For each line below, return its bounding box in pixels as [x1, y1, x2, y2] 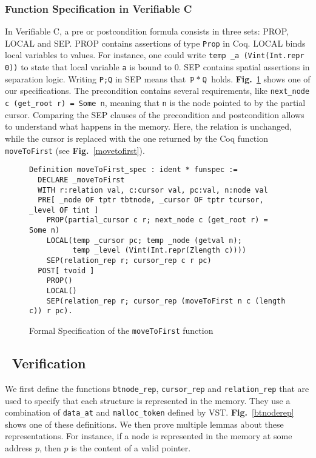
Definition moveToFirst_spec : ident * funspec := [29, 165, 238, 174]
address [5, 441, 33, 454]
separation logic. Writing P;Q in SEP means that [5, 72, 186, 85]
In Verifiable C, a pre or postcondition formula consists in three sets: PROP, [5, 25, 289, 38]
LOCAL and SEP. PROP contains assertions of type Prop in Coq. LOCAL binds [5, 36, 306, 49]
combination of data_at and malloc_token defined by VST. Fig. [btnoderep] [5, 406, 294, 419]
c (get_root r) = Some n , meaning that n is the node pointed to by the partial [5, 96, 306, 109]
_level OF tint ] [29, 205, 99, 214]
